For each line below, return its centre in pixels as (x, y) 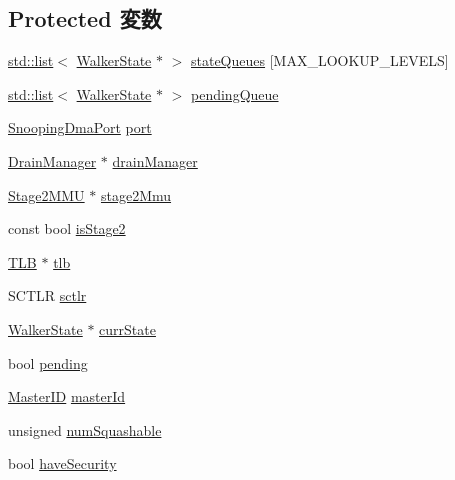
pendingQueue (235, 93)
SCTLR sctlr (47, 295)
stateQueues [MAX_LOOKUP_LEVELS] (320, 60)
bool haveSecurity (62, 463)
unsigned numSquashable (85, 429)
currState (127, 328)
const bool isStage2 (67, 228)
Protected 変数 (85, 18)
